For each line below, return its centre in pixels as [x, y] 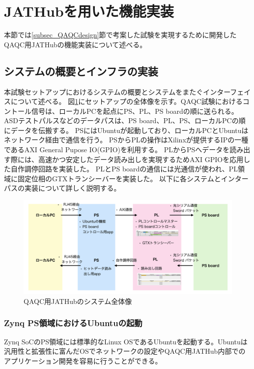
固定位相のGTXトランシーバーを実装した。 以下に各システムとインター [133, 178]
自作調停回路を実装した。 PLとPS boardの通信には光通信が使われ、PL [124, 169]
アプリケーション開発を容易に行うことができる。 [83, 360]
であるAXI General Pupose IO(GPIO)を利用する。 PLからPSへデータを [117, 150]
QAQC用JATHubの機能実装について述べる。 [75, 44]
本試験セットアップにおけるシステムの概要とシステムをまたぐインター [117, 91]
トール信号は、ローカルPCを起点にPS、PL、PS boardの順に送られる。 [124, 111]
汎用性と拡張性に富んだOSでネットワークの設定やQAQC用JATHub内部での [125, 351]
